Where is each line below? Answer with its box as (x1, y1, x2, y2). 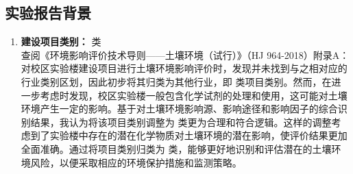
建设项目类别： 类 (21, 34, 101, 49)
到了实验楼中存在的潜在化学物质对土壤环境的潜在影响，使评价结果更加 (30, 128, 348, 142)
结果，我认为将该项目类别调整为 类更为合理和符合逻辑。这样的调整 (30, 114, 332, 129)
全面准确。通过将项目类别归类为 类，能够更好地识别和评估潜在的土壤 (21, 141, 332, 156)
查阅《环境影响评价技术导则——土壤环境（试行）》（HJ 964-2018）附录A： (21, 47, 350, 62)
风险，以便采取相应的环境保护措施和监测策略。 (30, 155, 242, 169)
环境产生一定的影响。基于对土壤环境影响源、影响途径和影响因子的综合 (21, 101, 338, 116)
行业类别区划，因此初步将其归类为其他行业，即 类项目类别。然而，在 (21, 74, 332, 88)
